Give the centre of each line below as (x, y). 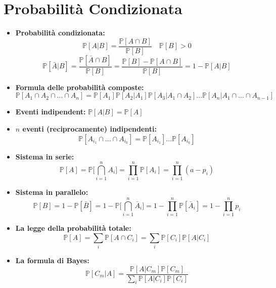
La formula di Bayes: (52, 260)
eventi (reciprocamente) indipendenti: (90, 129)
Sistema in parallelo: (52, 192)
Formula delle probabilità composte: (80, 87)
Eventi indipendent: (51, 112)
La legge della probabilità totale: (73, 228)
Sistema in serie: (45, 156)
